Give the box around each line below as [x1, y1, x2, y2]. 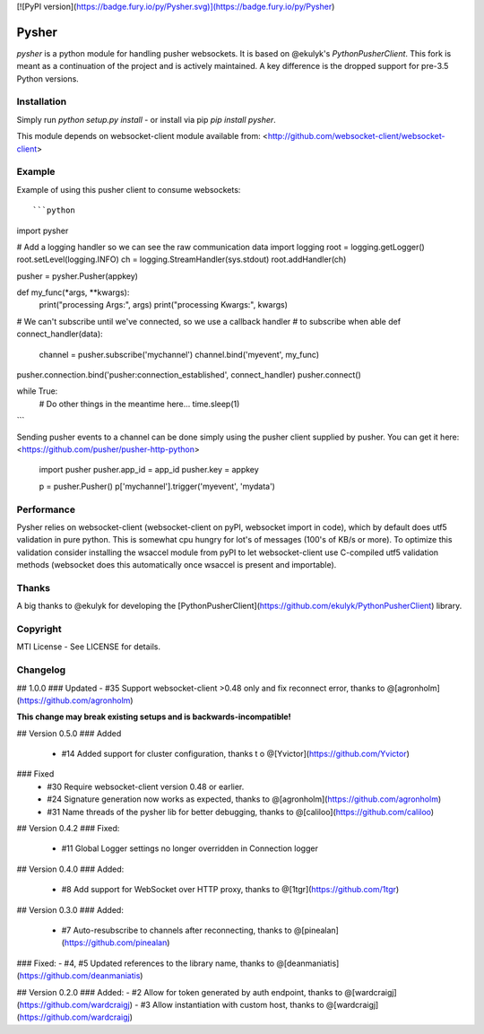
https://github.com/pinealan [64, 937, 168, 948]
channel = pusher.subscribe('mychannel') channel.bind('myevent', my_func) [39, 349, 320, 360]
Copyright [16, 623, 62, 635]
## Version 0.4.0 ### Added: [16, 864, 125, 874]
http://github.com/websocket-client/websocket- [267, 131, 445, 142]
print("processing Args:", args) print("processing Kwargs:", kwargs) [39, 300, 289, 310]
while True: [16, 386, 58, 396]
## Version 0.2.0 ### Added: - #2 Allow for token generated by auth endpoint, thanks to [16, 986, 343, 997]
